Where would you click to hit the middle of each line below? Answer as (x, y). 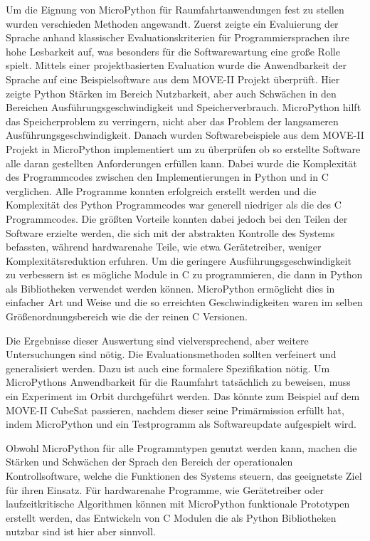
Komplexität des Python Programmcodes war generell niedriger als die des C (174, 205)
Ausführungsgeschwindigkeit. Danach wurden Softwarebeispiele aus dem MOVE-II (185, 135)
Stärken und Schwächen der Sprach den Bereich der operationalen (149, 462)
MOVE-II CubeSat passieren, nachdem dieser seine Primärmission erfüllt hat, (175, 410)
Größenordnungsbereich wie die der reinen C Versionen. (127, 316)
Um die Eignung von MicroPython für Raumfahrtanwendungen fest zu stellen (175, 9)
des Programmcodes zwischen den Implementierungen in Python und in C (167, 177)
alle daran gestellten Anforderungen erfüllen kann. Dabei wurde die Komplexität (181, 163)
